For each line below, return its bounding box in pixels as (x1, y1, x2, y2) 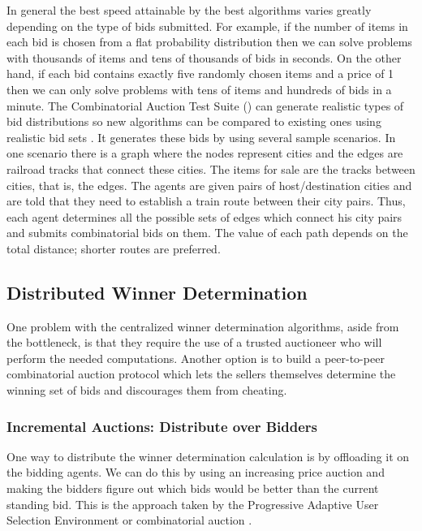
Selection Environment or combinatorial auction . (6, 512, 252, 529)
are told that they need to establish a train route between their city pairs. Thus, (6, 192, 406, 209)
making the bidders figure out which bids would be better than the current (6, 480, 379, 497)
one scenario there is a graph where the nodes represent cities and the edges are (6, 145, 403, 162)
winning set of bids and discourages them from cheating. (6, 382, 287, 399)
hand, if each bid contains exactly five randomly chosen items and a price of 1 (6, 65, 394, 82)
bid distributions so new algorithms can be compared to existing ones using (6, 113, 381, 130)
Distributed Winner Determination (6, 279, 308, 304)
